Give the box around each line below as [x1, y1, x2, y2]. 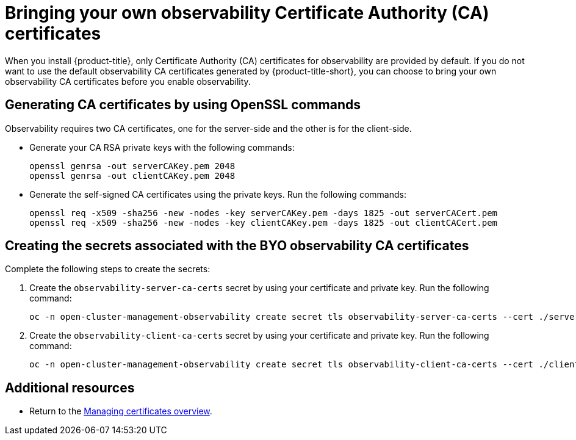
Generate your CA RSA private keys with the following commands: [29, 142, 295, 153]
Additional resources [5, 380, 135, 395]
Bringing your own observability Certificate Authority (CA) [5, 2, 489, 23]
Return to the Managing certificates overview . [29, 406, 212, 417]
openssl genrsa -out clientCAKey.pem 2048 [29, 170, 236, 181]
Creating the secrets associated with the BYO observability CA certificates [5, 238, 469, 254]
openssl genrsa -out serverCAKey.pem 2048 [29, 160, 236, 171]
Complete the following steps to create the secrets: [5, 264, 211, 275]
